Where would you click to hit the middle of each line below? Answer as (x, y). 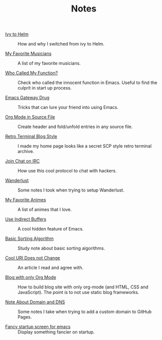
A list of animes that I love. (45, 209)
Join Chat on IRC (22, 161)
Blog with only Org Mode (31, 277)
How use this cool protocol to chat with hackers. (67, 171)
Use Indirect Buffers (26, 219)
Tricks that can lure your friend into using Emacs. (68, 107)
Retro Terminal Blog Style (31, 136)
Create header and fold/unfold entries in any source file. (75, 127)
